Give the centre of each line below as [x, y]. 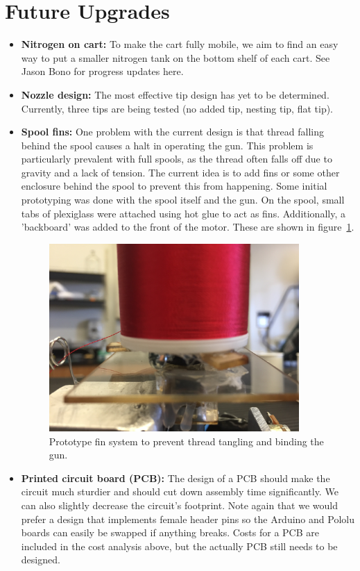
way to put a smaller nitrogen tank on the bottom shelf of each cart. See [175, 57]
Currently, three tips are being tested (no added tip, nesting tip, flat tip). [177, 108]
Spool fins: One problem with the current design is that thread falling [173, 132]
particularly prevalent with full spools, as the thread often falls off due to [177, 159]
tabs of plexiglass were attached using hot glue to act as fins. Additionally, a [183, 213]
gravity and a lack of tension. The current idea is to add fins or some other [180, 172]
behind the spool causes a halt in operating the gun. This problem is [167, 145]
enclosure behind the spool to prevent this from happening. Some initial [174, 186]
